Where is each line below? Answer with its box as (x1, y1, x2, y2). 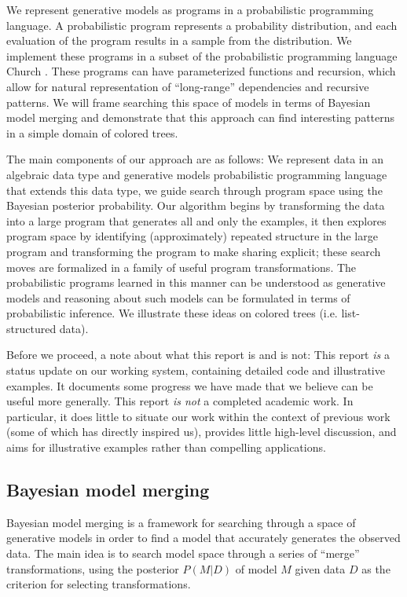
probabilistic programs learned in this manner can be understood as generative (6, 274, 386, 291)
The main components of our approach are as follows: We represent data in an (6, 151, 383, 167)
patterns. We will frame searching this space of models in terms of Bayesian (6, 93, 371, 110)
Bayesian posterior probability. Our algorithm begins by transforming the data (6, 197, 385, 214)
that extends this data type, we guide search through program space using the (6, 181, 383, 198)
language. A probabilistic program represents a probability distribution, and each (6, 16, 398, 33)
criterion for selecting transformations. (6, 576, 191, 592)
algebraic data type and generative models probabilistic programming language (6, 166, 387, 182)
